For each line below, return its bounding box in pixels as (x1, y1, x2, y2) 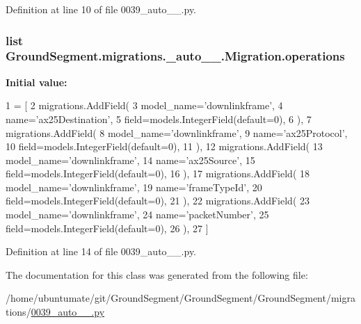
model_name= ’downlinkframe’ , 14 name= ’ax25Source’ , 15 (6, 152, 255, 167)
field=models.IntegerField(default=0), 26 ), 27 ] (6, 220, 209, 235)
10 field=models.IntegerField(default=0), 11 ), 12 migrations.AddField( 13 (6, 139, 323, 154)
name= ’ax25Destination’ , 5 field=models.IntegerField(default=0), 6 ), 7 (6, 111, 312, 126)
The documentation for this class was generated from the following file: (6, 267, 308, 282)
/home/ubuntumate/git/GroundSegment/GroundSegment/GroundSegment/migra (6, 291, 355, 305)
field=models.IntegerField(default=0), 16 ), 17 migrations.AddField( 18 (6, 166, 310, 181)
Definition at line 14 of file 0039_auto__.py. (6, 244, 197, 259)
